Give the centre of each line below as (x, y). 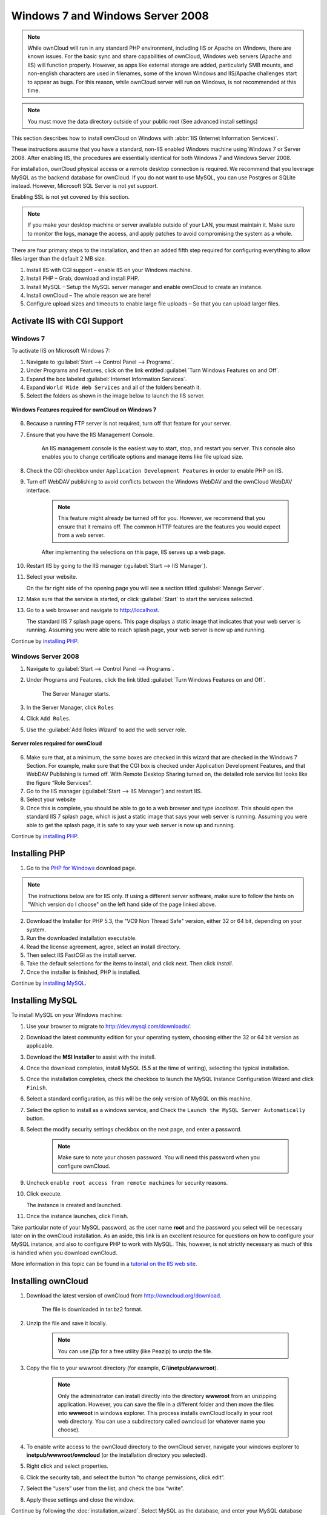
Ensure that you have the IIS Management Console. (90, 435)
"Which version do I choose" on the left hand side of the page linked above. (122, 904)
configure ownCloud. (84, 1166)
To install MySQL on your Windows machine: (67, 1015)
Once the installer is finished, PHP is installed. (84, 972)
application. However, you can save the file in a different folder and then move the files (166, 1404)
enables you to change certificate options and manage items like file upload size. (142, 457)
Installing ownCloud (50, 1281)
